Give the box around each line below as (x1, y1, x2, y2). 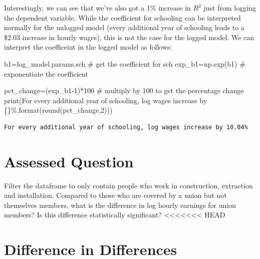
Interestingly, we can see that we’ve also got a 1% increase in (4, 3, 191, 13)
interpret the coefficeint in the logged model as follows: (4, 42, 172, 52)
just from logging (203, 3, 256, 13)
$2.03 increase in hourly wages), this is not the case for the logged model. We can (4, 32, 254, 42)
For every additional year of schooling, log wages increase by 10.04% (4, 123, 248, 131)
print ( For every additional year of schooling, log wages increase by (4, 95, 207, 105)
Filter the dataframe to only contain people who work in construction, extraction (4, 180, 253, 190)
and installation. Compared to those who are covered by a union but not (4, 190, 227, 200)
